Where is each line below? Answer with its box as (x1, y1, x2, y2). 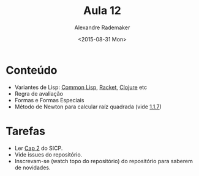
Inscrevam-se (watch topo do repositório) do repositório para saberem (14, 157, 193, 164)
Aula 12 (83, 4, 122, 18)
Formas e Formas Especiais (14, 96, 84, 104)
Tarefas (6, 124, 45, 138)
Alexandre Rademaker (74, 24, 130, 31)
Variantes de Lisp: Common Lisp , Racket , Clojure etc (14, 83, 148, 91)
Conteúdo (6, 63, 58, 77)
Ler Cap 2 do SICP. (14, 144, 63, 152)
